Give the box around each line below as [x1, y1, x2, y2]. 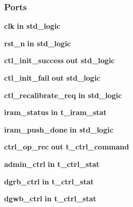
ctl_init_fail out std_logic [4, 72, 101, 83]
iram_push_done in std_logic [4, 124, 113, 135]
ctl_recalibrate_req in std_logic [4, 89, 122, 100]
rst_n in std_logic [4, 37, 71, 48]
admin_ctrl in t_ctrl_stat [4, 158, 100, 169]
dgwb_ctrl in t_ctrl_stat [4, 193, 97, 204]
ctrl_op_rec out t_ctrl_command [4, 141, 129, 152]
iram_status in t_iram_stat [4, 107, 107, 118]
